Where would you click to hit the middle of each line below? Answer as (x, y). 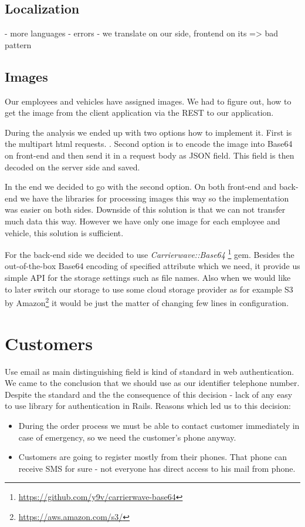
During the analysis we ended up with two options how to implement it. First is (148, 132)
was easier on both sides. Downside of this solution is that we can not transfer (145, 209)
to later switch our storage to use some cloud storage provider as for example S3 (149, 289)
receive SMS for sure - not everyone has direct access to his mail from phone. (157, 468)
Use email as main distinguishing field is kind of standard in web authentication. (150, 371)
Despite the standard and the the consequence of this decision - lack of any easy (149, 394)
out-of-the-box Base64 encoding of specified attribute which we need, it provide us (152, 266)
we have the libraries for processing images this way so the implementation (155, 198)
